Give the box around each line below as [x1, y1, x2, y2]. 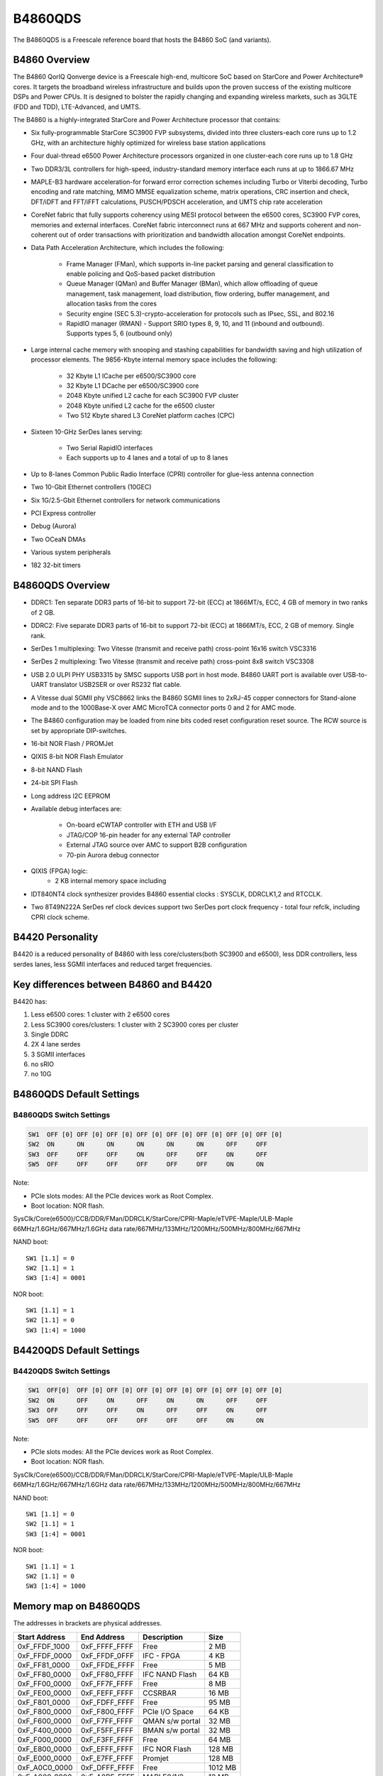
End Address [80, 1632, 126, 1642]
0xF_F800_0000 [17, 1706, 72, 1716]
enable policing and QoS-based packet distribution [66, 270, 216, 278]
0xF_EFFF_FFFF [80, 1744, 134, 1754]
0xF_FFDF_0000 [17, 1650, 72, 1660]
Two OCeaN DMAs [30, 535, 87, 543]
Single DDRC [30, 1030, 69, 1039]
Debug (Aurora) [30, 522, 77, 531]
